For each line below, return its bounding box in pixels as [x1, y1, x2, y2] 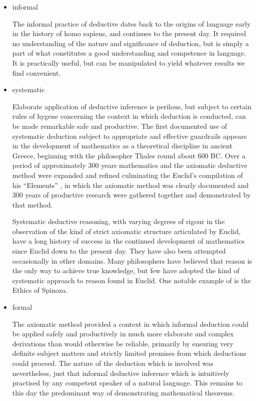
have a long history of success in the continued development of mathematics [12, 236, 245, 246]
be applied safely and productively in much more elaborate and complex [12, 328, 234, 339]
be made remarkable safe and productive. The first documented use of [12, 120, 227, 131]
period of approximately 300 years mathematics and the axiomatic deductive [12, 160, 247, 170]
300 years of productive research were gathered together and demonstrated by [12, 189, 251, 200]
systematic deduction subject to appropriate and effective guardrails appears [12, 130, 247, 141]
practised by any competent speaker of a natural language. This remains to [12, 377, 242, 388]
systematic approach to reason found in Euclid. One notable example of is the [12, 275, 251, 285]
